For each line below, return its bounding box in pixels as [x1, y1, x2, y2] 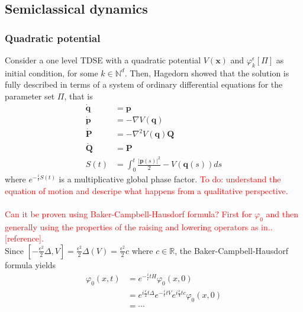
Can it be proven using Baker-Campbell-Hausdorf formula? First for [5, 207, 252, 220]
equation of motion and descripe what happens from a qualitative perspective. [5, 184, 288, 197]
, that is [64, 89, 93, 102]
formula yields [5, 258, 56, 271]
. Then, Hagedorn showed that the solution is [124, 66, 289, 79]
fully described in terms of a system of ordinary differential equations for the [5, 78, 283, 91]
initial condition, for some [5, 66, 98, 79]
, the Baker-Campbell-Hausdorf [175, 244, 288, 256]
